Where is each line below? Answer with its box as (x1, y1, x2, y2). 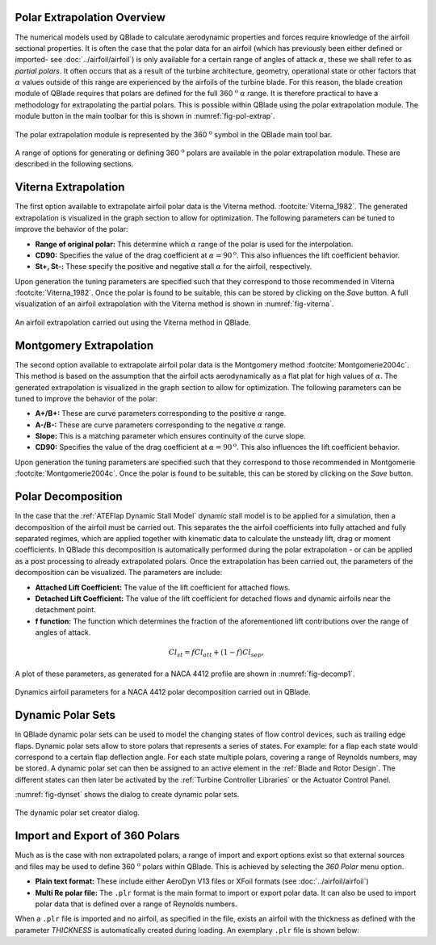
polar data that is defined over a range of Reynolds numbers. (35, 899, 237, 909)
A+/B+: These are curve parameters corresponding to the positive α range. (35, 409, 287, 418)
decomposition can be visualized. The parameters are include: (15, 568, 223, 577)
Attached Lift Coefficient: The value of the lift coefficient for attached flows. (35, 582, 291, 592)
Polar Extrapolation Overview (15, 10, 166, 24)
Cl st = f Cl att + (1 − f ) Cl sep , (168, 648, 265, 659)
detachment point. (35, 605, 96, 615)
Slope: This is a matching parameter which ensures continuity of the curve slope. (35, 431, 306, 441)
